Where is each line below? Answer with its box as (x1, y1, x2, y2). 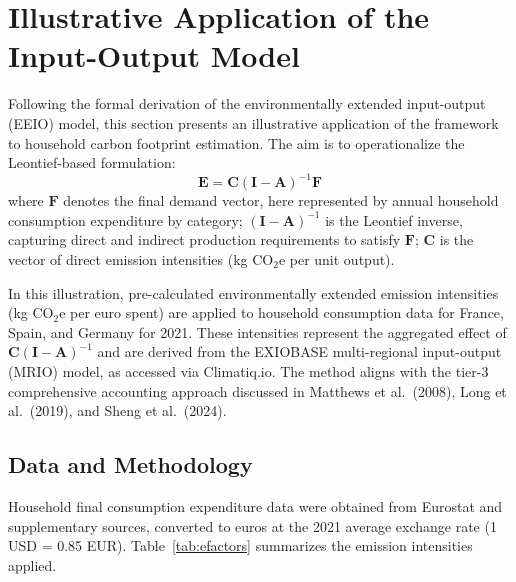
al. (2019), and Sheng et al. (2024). (8, 400, 227, 421)
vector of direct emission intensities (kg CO (8, 248, 274, 269)
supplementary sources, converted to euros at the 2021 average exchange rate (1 (8, 515, 497, 536)
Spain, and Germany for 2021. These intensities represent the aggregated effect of (8, 321, 507, 342)
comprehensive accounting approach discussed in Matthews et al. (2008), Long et (8, 380, 507, 401)
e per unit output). (278, 248, 395, 269)
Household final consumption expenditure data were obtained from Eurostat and (8, 495, 503, 516)
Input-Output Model (8, 35, 300, 76)
